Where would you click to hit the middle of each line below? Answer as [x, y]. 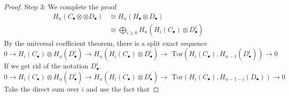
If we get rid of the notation [46, 66]
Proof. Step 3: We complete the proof [60, 6]
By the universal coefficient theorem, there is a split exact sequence [106, 43]
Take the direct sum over [42, 88]
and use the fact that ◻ [123, 88]
